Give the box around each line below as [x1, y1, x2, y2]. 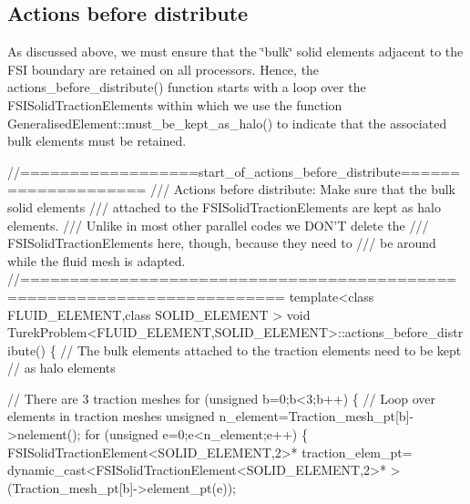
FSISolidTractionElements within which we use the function [7, 95, 342, 114]
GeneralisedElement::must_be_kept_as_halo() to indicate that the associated [7, 113, 447, 132]
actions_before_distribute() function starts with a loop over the [7, 77, 366, 97]
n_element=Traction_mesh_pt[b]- [219, 406, 414, 426]
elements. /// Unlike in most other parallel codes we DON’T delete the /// [7, 215, 429, 234]
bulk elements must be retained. [7, 131, 187, 150]
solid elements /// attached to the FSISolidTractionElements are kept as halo [7, 197, 441, 216]
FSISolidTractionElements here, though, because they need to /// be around [7, 233, 436, 252]
